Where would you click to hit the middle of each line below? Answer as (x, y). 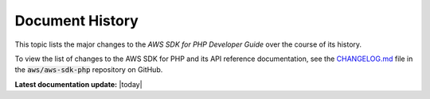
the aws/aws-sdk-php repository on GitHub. (89, 70)
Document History (76, 21)
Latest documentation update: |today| (78, 84)
